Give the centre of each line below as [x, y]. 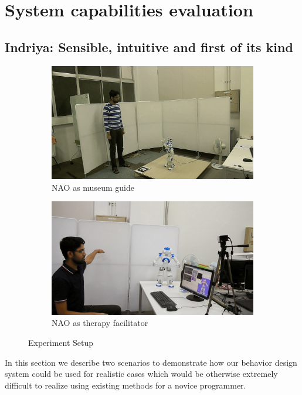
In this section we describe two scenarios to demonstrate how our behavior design [151, 362]
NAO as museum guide [93, 187]
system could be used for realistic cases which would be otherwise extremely [141, 374]
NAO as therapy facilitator [100, 323]
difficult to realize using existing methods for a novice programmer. [125, 385]
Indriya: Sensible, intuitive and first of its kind [149, 47]
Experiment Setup [61, 342]
